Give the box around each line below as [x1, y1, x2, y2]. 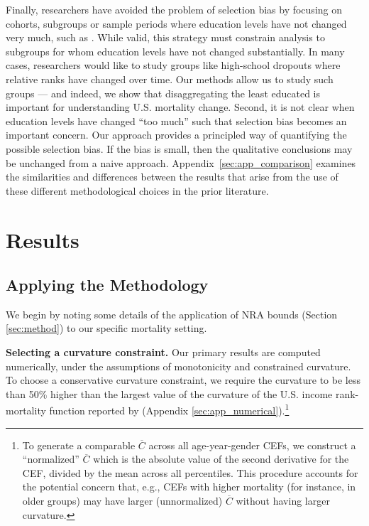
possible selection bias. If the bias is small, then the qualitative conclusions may [6, 141, 353, 156]
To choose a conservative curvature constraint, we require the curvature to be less [6, 372, 360, 387]
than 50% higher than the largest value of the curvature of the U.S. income [6, 386, 333, 401]
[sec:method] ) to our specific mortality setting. [6, 321, 207, 336]
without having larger [236, 493, 330, 508]
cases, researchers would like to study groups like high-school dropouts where [6, 58, 341, 73]
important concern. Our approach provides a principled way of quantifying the [6, 127, 347, 142]
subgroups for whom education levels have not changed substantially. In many [6, 43, 345, 58]
